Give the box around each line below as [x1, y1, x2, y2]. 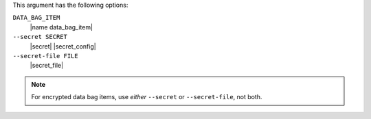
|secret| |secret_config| [30, 42, 96, 51]
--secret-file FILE [12, 52, 78, 59]
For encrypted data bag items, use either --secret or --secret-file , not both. [31, 93, 262, 101]
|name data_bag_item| [30, 23, 93, 31]
